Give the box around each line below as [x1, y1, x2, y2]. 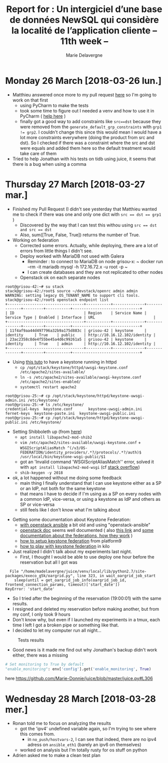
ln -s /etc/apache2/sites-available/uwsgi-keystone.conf [20, 375, 142, 380]
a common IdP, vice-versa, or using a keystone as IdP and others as [20, 496, 160, 502]
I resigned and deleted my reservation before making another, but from [12, 606, 159, 612]
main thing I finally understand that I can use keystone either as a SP [20, 480, 161, 486]
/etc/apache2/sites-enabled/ [20, 379, 81, 384]
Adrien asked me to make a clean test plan [12, 752, 101, 758]
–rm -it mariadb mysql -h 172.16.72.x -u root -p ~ [27, 264, 128, 270]
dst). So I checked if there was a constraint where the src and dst [20, 140, 155, 146]
